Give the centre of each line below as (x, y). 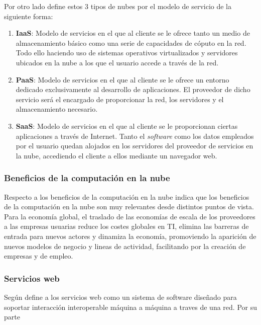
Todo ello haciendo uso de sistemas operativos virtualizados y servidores (127, 53)
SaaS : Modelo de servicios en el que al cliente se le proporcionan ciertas (127, 126)
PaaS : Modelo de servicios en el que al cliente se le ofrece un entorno (122, 79)
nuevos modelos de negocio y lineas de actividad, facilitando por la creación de (125, 246)
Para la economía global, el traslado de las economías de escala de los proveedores (130, 216)
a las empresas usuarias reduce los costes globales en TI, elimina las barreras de (126, 226)
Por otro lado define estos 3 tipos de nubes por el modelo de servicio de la (118, 6)
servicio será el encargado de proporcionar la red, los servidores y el (120, 99)
